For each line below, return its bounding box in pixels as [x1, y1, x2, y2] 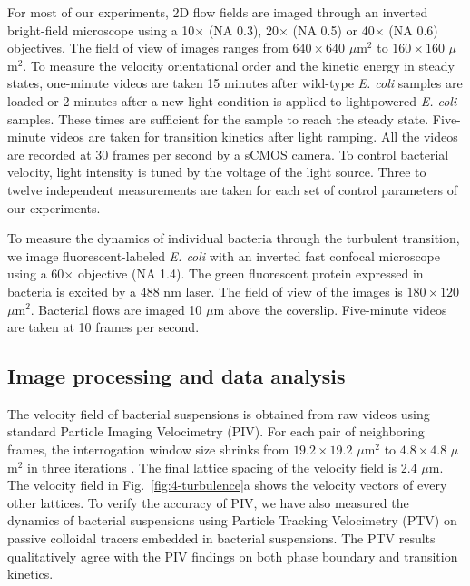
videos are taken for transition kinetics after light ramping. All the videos [50, 127, 458, 146]
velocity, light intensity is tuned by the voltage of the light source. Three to [7, 162, 426, 181]
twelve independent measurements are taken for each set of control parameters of [7, 180, 457, 199]
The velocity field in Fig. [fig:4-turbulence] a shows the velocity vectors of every [7, 475, 447, 494]
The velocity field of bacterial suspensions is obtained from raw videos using [7, 404, 430, 423]
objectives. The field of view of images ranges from [7, 38, 289, 57]
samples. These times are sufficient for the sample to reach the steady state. [7, 109, 429, 128]
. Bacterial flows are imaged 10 [30, 299, 202, 318]
